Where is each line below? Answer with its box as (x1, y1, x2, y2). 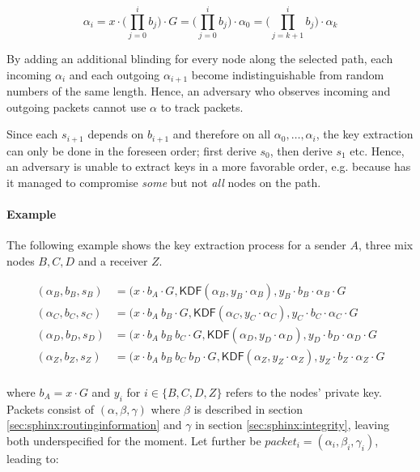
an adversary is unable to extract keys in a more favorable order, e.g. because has (6, 158, 411, 175)
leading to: (6, 449, 59, 466)
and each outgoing (69, 66, 160, 83)
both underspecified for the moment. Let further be (6, 432, 261, 449)
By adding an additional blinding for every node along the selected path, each (6, 50, 393, 67)
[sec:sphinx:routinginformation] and (6, 416, 182, 433)
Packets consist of (6, 400, 95, 417)
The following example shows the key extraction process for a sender (6, 236, 346, 253)
